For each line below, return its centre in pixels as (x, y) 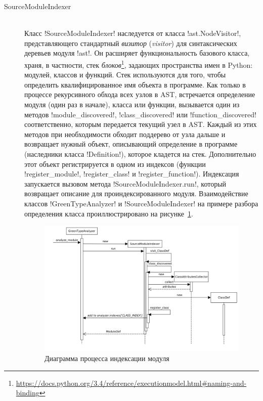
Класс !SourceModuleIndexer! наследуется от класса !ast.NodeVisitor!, (133, 33)
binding (28, 393)
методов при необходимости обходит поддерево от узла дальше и (125, 134)
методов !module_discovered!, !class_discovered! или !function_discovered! (140, 114)
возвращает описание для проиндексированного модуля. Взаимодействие (136, 193)
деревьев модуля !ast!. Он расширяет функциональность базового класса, (137, 53)
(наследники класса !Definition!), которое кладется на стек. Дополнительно (140, 153)
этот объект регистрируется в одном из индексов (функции (115, 164)
